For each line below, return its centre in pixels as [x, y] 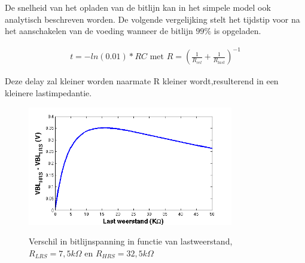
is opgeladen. [237, 31]
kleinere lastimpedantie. [48, 92]
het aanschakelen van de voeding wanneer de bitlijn [99, 31]
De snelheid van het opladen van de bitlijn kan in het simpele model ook [138, 7]
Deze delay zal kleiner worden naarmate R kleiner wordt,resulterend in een [142, 81]
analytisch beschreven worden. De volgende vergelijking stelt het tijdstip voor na [152, 19]
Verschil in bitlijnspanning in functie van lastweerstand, [131, 241]
